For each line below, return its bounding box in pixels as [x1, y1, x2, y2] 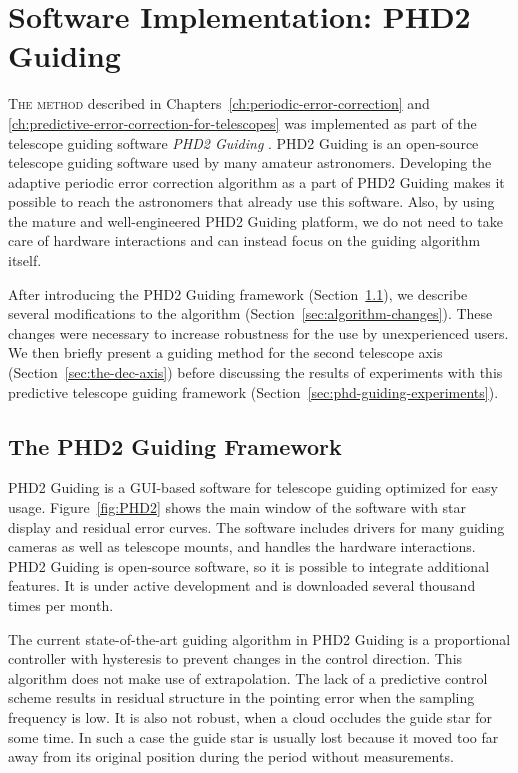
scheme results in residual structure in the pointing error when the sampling [8, 687, 475, 708]
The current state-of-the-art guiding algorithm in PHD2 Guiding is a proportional [8, 628, 511, 649]
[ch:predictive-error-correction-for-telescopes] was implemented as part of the [8, 112, 477, 133]
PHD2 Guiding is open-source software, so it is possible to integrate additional [8, 555, 490, 576]
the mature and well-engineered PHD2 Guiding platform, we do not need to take [8, 210, 503, 231]
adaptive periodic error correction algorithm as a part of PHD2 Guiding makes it [8, 171, 505, 192]
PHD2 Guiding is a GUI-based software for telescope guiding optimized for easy [8, 477, 498, 498]
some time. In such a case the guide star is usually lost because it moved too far [8, 726, 499, 747]
